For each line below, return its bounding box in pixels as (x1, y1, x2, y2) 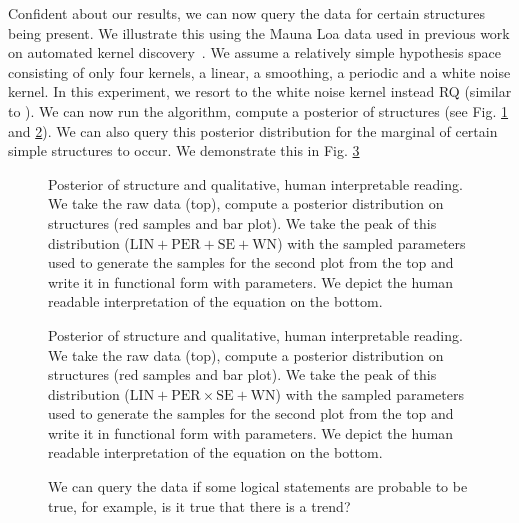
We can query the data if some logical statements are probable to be (48, 476, 468, 497)
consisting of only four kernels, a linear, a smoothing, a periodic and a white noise (8, 61, 511, 82)
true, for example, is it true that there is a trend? (48, 495, 351, 516)
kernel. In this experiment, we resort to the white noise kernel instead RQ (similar (8, 81, 512, 102)
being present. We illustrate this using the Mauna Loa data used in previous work (8, 22, 510, 43)
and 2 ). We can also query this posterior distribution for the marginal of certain (8, 120, 498, 141)
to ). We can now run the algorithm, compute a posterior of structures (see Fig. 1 (8, 100, 509, 121)
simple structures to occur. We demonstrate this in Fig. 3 (8, 140, 360, 161)
